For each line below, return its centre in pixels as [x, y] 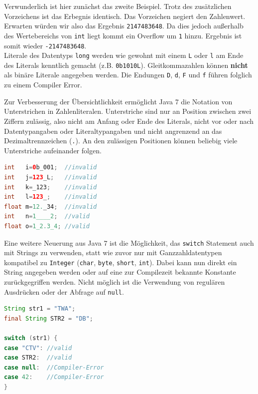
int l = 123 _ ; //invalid [51, 197]
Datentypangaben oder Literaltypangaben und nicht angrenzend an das [113, 131]
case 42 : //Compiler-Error [54, 377]
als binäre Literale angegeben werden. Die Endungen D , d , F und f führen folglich [128, 75]
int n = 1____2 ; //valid [47, 216]
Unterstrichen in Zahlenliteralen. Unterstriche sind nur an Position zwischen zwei [128, 111]
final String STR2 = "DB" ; [49, 318]
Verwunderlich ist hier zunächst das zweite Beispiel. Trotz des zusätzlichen [118, 6]
